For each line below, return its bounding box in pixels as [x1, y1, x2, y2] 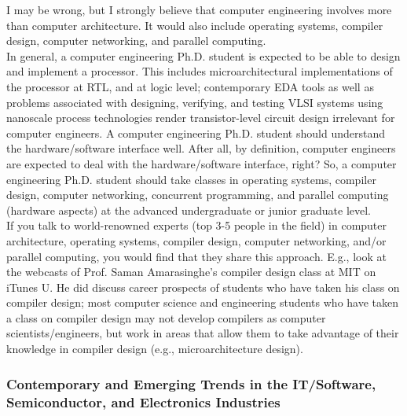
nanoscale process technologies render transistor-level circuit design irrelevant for [6, 109, 395, 126]
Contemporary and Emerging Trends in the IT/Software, [6, 374, 376, 393]
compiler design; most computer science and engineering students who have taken [6, 294, 399, 311]
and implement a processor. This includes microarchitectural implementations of [6, 63, 393, 79]
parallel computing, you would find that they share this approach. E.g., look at [6, 248, 387, 264]
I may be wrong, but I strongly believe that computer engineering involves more [6, 2, 392, 17]
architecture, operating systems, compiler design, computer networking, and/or [6, 232, 387, 248]
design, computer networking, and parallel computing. [6, 32, 266, 49]
